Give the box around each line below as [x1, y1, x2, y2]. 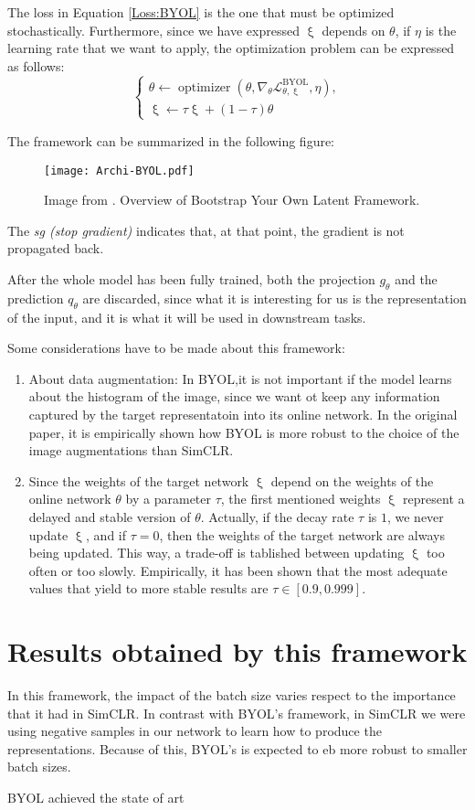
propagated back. [7, 239, 104, 258]
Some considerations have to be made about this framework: [7, 338, 345, 357]
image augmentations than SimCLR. [28, 441, 234, 460]
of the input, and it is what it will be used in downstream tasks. [7, 307, 366, 326]
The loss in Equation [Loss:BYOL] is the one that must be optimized [7, 3, 395, 21]
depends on [322, 20, 385, 39]
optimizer [177, 80, 231, 94]
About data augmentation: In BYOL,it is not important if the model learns [28, 368, 452, 388]
